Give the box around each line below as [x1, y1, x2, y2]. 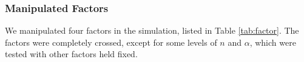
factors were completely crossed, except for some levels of [5, 36, 217, 48]
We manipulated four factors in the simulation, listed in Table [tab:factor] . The [5, 24, 299, 37]
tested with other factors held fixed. [5, 48, 138, 60]
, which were [249, 36, 296, 48]
